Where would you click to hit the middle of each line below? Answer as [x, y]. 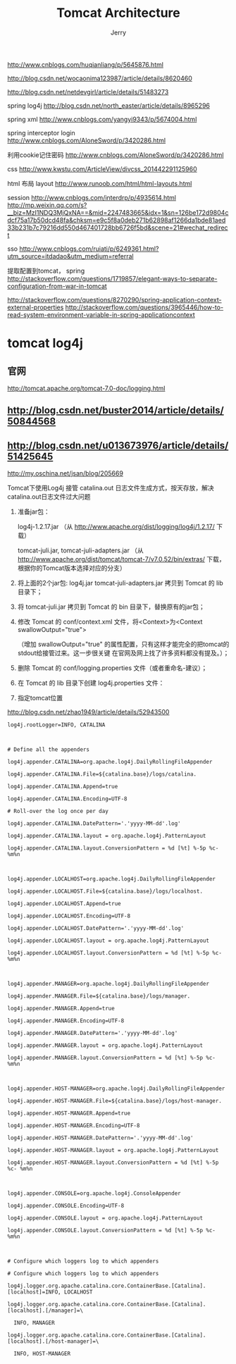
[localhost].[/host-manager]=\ [53, 1341]
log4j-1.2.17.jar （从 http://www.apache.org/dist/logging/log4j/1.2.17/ [116, 527]
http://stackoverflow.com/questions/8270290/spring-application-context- [114, 299]
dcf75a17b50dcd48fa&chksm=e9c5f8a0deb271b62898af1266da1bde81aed [117, 220]
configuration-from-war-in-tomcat [57, 286]
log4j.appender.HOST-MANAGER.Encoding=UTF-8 [74, 1126]
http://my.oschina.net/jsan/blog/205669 [65, 473]
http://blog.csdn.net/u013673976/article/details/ [118, 445]
